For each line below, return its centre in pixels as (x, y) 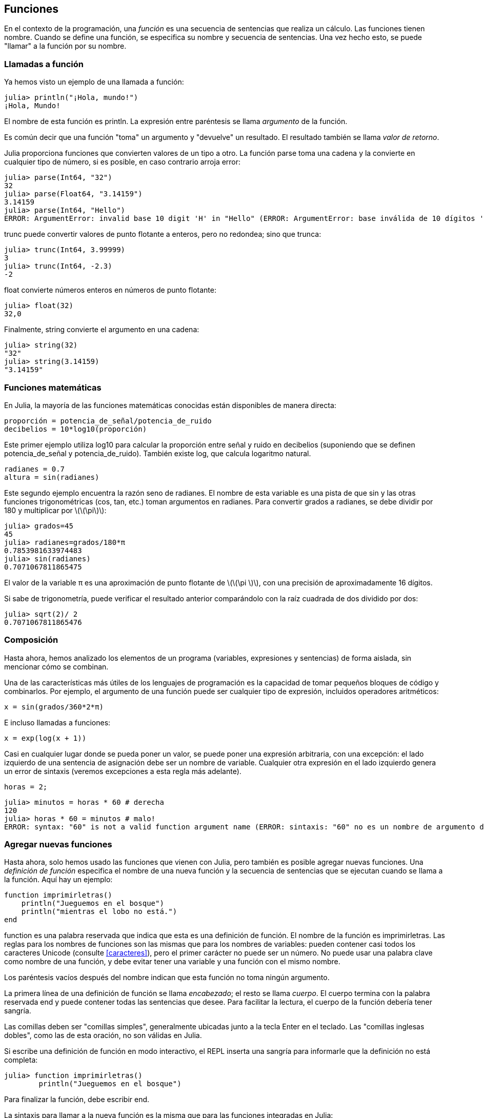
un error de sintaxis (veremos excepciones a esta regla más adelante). (123, 771)
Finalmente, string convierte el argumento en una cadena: (102, 330)
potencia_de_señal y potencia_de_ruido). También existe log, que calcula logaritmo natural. (158, 453)
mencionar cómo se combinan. (56, 666)
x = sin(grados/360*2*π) (54, 707)
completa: (21, 1060)
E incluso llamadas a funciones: (57, 722)
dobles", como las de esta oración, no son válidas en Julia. (103, 1035)
